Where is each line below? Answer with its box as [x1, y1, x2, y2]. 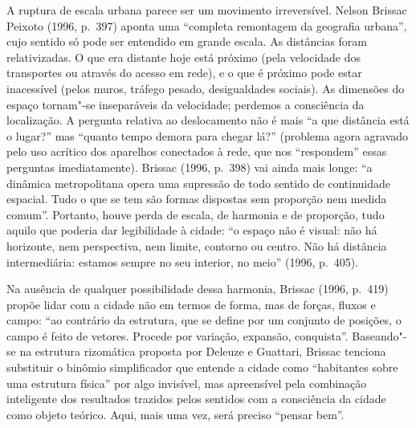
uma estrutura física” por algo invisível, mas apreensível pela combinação [6, 374, 367, 391]
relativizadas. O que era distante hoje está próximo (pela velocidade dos [6, 48, 361, 65]
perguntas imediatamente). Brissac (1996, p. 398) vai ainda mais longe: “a [6, 158, 373, 175]
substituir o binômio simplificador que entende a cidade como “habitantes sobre [6, 359, 398, 376]
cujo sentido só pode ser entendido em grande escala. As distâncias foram [6, 33, 368, 50]
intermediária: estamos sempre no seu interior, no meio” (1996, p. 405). [6, 253, 358, 270]
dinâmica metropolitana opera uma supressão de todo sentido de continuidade [6, 174, 391, 191]
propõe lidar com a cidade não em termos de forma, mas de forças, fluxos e [6, 296, 376, 312]
